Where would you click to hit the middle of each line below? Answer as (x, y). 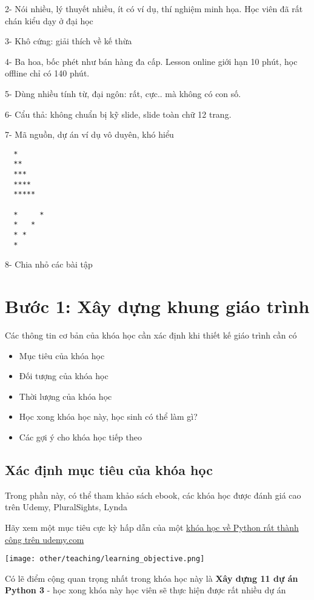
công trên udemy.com (45, 539)
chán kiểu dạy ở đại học (49, 20)
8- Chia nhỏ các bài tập (49, 264)
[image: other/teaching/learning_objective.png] (105, 559)
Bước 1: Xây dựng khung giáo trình (157, 306)
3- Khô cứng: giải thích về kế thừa (68, 41)
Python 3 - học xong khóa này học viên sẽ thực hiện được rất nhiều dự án (145, 590)
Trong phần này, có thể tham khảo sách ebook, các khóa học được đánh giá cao (153, 495)
